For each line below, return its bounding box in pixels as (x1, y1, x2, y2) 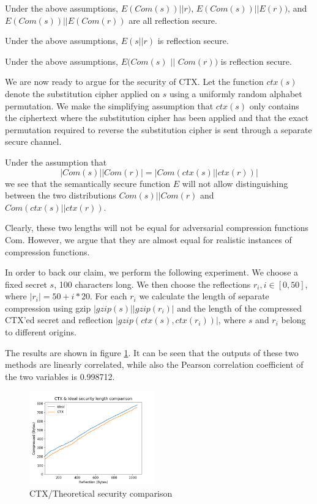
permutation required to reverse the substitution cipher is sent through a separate (5, 123, 312, 136)
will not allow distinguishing (182, 177, 288, 189)
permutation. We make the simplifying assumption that (5, 99, 214, 112)
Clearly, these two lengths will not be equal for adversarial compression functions (5, 221, 309, 234)
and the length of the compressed (177, 301, 302, 314)
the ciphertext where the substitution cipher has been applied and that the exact (5, 111, 309, 124)
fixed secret (5, 277, 47, 290)
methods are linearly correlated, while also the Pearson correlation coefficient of (5, 358, 304, 371)
